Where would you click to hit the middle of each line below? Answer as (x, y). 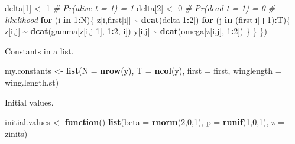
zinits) (16, 133)
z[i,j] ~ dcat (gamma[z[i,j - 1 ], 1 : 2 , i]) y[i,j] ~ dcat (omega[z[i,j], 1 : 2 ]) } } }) (136, 31)
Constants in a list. (39, 50)
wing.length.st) (32, 82)
